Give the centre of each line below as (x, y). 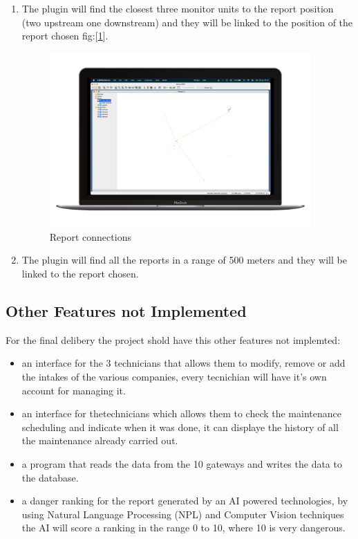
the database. (50, 477)
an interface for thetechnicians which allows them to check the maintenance (181, 413)
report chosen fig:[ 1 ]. (65, 36)
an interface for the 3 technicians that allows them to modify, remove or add (183, 363)
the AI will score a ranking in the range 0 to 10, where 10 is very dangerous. (183, 528)
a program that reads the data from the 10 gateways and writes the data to (182, 464)
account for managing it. (74, 390)
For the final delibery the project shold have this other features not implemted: (173, 339)
